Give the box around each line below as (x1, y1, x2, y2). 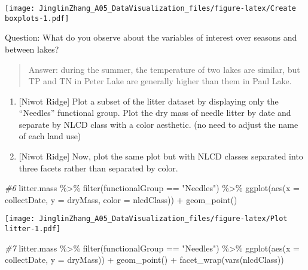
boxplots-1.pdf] (5, 14, 69, 23)
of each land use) (19, 130, 81, 142)
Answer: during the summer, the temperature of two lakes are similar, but (28, 63, 300, 75)
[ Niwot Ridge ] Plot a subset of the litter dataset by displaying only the (19, 94, 279, 107)
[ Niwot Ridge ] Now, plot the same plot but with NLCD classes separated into (19, 150, 303, 162)
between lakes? (5, 42, 59, 55)
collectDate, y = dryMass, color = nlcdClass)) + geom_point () (5, 193, 237, 205)
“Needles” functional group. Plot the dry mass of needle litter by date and (19, 106, 291, 119)
